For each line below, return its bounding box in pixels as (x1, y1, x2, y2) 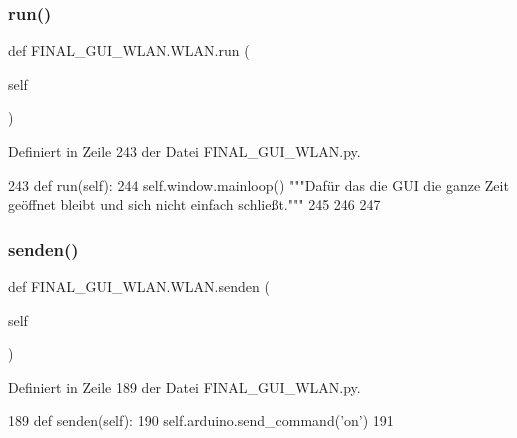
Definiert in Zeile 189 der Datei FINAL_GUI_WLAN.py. (8, 376, 361, 397)
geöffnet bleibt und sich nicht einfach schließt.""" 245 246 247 (8, 194, 381, 215)
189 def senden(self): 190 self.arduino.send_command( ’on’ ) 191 (8, 410, 394, 431)
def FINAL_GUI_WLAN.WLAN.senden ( (8, 276, 270, 296)
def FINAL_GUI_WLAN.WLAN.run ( (8, 40, 250, 61)
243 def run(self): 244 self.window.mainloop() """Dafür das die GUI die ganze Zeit (8, 174, 509, 195)
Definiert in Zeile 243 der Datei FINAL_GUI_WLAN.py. (8, 141, 361, 161)
